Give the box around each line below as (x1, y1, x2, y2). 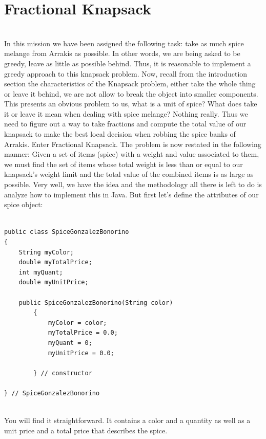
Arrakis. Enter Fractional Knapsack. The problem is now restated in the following (4, 138, 261, 149)
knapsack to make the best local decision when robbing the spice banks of (4, 129, 236, 139)
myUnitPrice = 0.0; (48, 349, 114, 357)
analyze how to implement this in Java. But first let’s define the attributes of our (4, 189, 259, 199)
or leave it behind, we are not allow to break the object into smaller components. (4, 88, 258, 99)
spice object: (4, 199, 43, 210)
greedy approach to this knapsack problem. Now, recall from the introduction (4, 68, 248, 79)
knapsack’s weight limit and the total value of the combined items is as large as (4, 169, 254, 179)
